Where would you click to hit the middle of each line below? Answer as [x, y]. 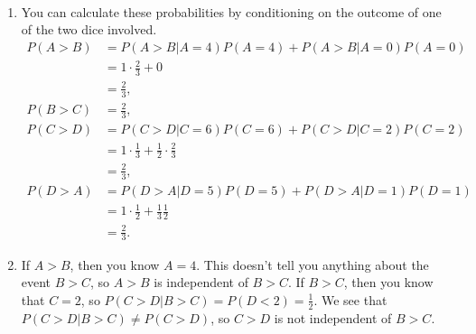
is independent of [201, 282]
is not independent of [333, 317]
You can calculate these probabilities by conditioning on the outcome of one [231, 11]
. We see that [350, 299]
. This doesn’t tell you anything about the [313, 264]
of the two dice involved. [89, 29]
